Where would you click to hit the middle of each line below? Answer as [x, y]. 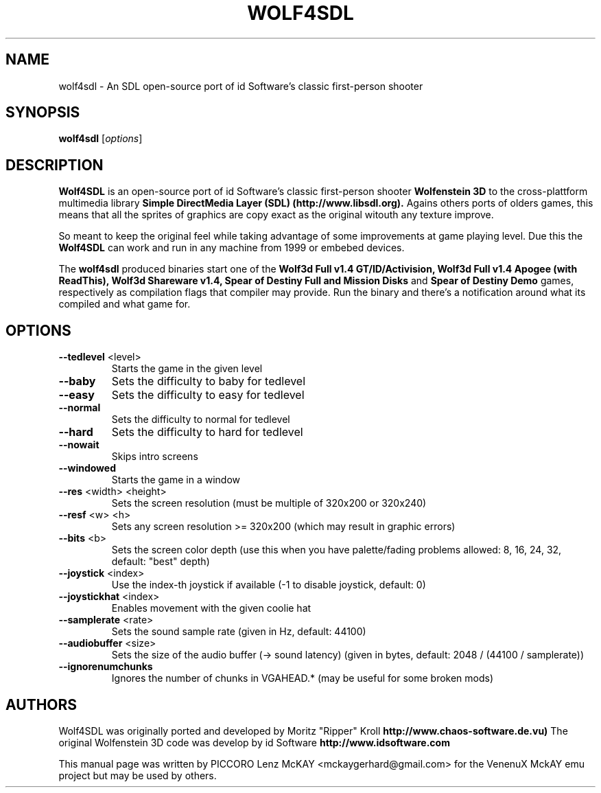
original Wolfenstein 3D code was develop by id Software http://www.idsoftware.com [254, 742]
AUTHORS [42, 704]
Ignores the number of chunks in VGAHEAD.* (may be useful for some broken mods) [303, 678]
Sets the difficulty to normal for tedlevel [201, 420]
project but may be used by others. [138, 775]
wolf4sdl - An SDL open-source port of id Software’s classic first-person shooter [241, 86]
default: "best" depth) [161, 562]
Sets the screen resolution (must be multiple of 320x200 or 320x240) [269, 503]
